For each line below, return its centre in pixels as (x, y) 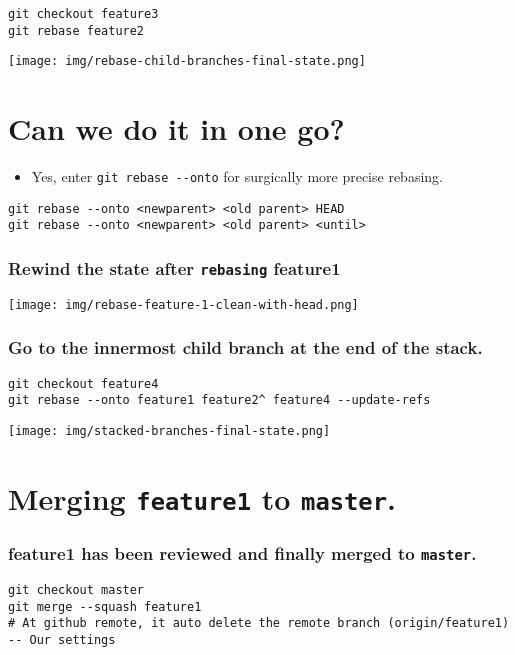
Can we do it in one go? (176, 128)
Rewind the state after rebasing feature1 (174, 267)
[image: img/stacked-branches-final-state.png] (169, 431)
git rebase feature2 (76, 30)
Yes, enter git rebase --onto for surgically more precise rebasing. (237, 176)
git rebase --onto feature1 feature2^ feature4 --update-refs (219, 400)
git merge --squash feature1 (105, 606)
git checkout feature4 (83, 383)
